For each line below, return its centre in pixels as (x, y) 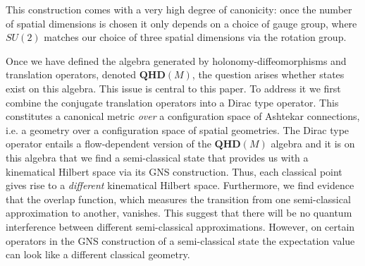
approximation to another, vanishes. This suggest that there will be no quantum (179, 213)
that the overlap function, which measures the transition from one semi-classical (178, 199)
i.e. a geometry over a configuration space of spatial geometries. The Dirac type (178, 129)
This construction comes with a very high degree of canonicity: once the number (179, 9)
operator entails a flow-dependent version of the (109, 144)
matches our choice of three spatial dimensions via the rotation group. (195, 37)
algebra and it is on (313, 144)
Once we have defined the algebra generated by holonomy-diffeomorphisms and (176, 60)
